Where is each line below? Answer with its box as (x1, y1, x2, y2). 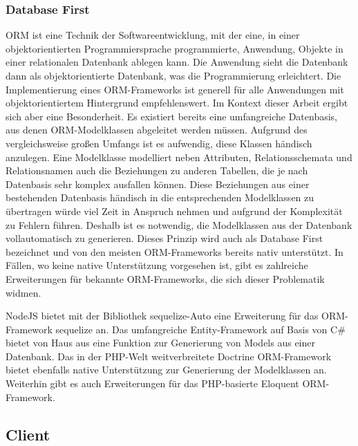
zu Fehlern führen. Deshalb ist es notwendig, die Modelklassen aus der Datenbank (6, 217, 352, 232)
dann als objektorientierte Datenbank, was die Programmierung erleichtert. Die (6, 68, 341, 82)
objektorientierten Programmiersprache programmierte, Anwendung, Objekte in (6, 41, 343, 55)
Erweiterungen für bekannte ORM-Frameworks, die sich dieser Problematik (6, 271, 325, 286)
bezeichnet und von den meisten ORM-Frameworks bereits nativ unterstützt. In (6, 244, 343, 259)
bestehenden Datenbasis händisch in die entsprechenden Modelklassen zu (6, 190, 314, 205)
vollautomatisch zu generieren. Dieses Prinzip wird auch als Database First (6, 231, 323, 245)
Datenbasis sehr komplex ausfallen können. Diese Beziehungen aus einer (6, 176, 310, 191)
